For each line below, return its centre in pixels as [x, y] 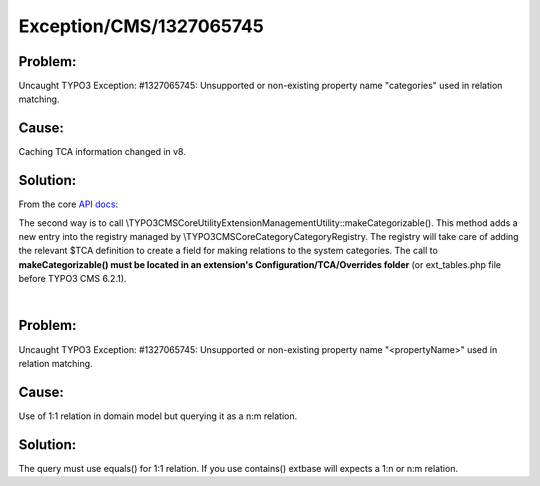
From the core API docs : [68, 204]
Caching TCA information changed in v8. [102, 152]
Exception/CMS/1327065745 [141, 26]
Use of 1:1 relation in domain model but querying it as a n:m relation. [158, 416]
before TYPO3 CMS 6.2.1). [72, 279]
